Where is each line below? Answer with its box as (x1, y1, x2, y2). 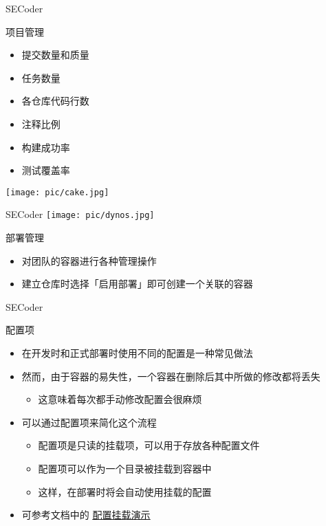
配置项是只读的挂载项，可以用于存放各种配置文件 (38, 438, 260, 452)
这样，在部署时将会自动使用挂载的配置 (38, 484, 212, 498)
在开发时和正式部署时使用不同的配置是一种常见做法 (21, 346, 253, 360)
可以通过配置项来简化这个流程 (21, 415, 157, 429)
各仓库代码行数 (21, 94, 89, 108)
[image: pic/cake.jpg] (6, 187, 109, 197)
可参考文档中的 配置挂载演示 (21, 507, 151, 522)
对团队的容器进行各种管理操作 (21, 253, 157, 267)
